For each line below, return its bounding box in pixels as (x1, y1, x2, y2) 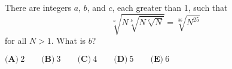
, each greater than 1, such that (112, 1, 228, 13)
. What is (51, 34, 86, 47)
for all (5, 34, 27, 47)
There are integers (5, 1, 72, 13)
